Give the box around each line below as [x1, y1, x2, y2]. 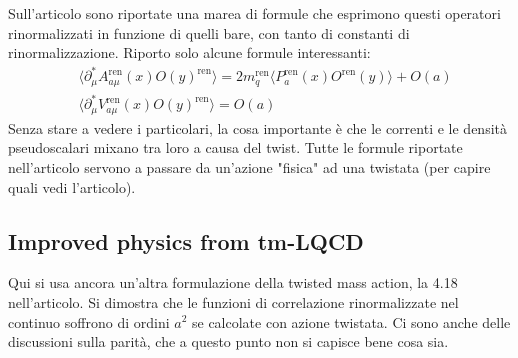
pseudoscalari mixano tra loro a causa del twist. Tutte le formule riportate [8, 137, 463, 158]
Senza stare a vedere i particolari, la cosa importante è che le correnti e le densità [8, 117, 507, 138]
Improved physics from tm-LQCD [8, 225, 364, 256]
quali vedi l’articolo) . [8, 176, 136, 197]
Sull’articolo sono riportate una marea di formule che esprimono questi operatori [8, 3, 501, 23]
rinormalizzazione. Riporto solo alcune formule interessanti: [8, 42, 371, 63]
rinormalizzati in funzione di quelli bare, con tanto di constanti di [8, 22, 410, 43]
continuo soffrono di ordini [8, 311, 170, 332]
